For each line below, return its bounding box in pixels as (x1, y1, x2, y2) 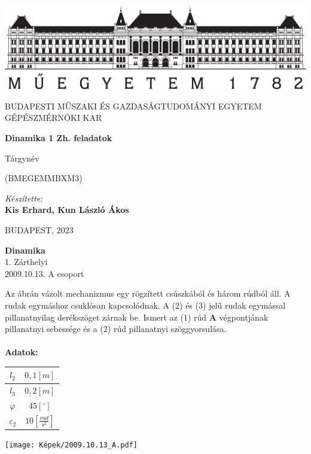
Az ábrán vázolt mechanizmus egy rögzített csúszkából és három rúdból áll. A (5, 287, 291, 300)
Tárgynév (5, 151, 39, 164)
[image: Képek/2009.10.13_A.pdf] (5, 441, 138, 450)
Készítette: (5, 191, 43, 204)
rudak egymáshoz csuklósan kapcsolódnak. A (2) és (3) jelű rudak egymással (5, 298, 286, 311)
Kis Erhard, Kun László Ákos (5, 203, 129, 216)
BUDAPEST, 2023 (5, 224, 74, 236)
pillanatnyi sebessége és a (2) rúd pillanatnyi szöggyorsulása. (5, 322, 227, 335)
